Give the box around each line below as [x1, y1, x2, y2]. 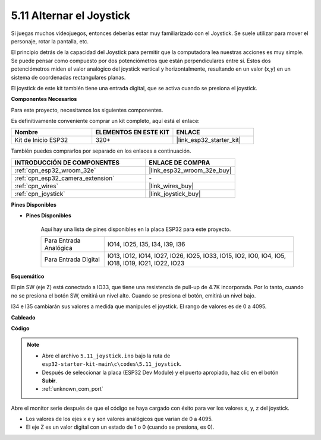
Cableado [11, 314, 36, 321]
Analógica [44, 244, 73, 252]
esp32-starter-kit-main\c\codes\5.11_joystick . [42, 360, 181, 368]
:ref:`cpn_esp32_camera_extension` [14, 174, 115, 182]
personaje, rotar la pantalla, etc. [11, 37, 89, 45]
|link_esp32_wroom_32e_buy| [149, 166, 232, 175]
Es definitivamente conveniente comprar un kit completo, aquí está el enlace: [11, 118, 200, 125]
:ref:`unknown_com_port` [42, 385, 103, 392]
